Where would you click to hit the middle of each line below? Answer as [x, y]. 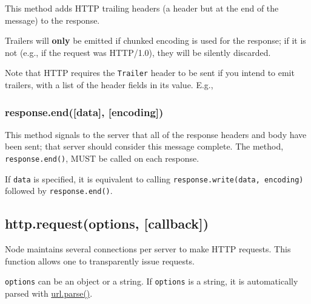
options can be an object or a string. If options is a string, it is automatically [152, 281]
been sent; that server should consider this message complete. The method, [144, 146]
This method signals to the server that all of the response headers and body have [156, 134]
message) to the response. [52, 20]
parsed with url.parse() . [49, 293]
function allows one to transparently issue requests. [100, 261]
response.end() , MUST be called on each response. [102, 158]
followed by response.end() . [59, 191]
